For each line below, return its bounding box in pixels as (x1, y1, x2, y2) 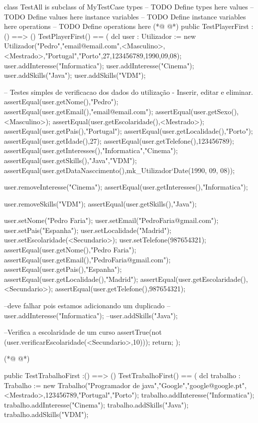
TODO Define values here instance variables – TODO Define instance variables (4, 11, 246, 21)
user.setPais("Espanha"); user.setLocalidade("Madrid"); (4, 224, 171, 235)
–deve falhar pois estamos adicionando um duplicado (4, 300, 165, 311)
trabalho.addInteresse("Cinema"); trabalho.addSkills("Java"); (4, 399, 189, 410)
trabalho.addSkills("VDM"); (4, 409, 89, 420)
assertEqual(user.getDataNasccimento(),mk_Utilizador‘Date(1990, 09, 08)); (4, 165, 235, 175)
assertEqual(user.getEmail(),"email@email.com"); (4, 106, 153, 116)
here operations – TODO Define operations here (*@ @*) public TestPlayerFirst (4, 21, 249, 31)
